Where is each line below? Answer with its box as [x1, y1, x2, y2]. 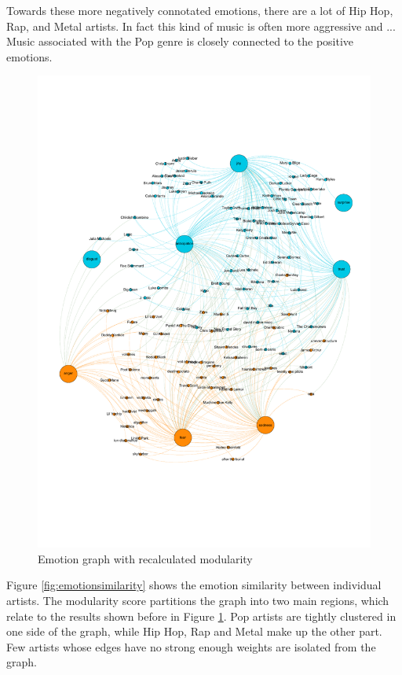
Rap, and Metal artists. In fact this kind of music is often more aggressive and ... [6, 17, 396, 34]
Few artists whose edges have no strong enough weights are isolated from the [6, 638, 376, 655]
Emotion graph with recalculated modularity [38, 550, 253, 566]
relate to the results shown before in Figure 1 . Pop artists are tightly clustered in [6, 607, 397, 624]
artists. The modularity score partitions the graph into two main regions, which [6, 592, 389, 609]
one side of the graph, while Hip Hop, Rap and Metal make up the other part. [6, 623, 382, 640]
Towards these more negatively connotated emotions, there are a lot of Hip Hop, [6, 2, 393, 18]
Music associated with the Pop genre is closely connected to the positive [6, 33, 354, 50]
